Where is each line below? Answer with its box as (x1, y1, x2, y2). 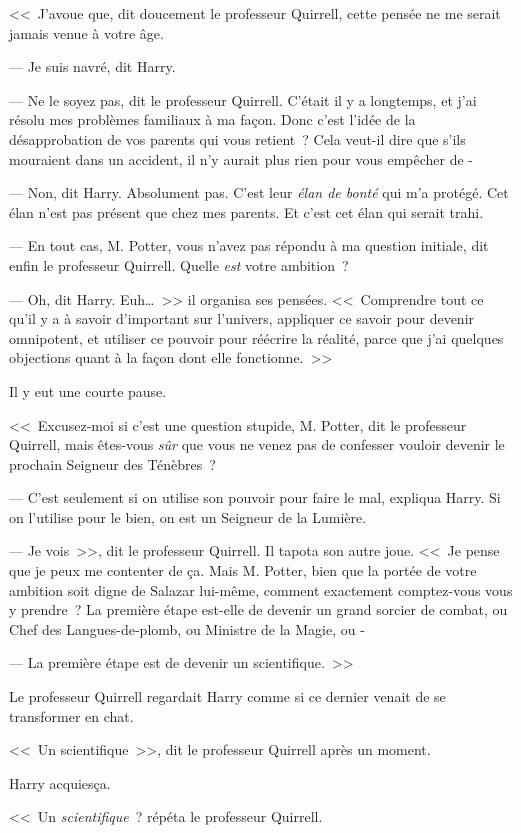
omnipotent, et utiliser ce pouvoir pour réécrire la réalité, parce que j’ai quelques (9, 327, 504, 348)
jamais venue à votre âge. (9, 22, 164, 43)
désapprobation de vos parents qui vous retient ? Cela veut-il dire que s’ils (9, 128, 466, 149)
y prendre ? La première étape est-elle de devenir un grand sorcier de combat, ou (9, 599, 508, 620)
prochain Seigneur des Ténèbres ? (9, 453, 216, 474)
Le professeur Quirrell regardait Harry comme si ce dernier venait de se (9, 686, 446, 707)
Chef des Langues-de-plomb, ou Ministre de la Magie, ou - (9, 618, 365, 639)
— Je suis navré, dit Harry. (9, 56, 176, 77)
